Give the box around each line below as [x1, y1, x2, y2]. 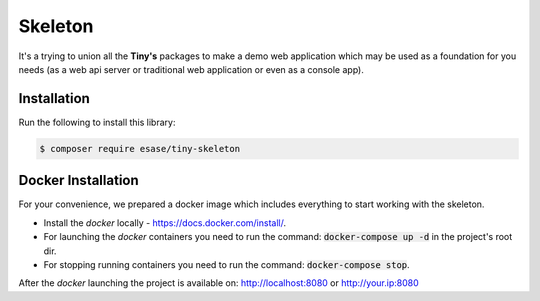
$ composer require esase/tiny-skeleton [39, 143, 240, 154]
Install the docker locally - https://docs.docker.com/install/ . [43, 216, 287, 229]
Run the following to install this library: [18, 116, 176, 128]
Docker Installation [18, 172, 139, 189]
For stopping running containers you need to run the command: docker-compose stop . [43, 258, 410, 270]
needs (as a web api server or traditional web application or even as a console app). [18, 63, 364, 75]
